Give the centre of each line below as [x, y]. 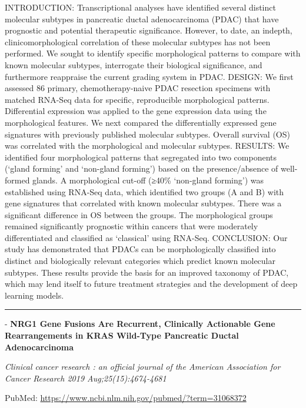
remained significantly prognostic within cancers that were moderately [132, 226]
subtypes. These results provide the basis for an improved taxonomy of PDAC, [147, 272]
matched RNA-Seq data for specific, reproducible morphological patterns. [137, 99]
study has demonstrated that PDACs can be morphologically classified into [140, 249]
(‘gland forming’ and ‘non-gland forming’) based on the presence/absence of [142, 168]
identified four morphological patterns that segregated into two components [141, 157]
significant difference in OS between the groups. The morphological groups [139, 214]
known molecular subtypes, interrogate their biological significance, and [134, 64]
